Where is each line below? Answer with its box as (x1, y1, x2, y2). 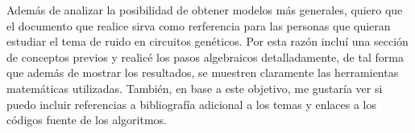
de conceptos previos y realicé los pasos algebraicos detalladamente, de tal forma (6, 48, 404, 65)
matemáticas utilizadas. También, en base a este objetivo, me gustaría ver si (6, 79, 383, 96)
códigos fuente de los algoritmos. (6, 111, 167, 128)
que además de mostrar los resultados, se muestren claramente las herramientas (6, 64, 399, 81)
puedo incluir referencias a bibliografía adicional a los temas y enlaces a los (6, 95, 377, 112)
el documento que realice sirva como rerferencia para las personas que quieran (6, 17, 391, 34)
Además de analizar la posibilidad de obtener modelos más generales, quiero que (6, 2, 403, 18)
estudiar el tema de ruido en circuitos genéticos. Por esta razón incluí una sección (6, 33, 409, 50)
